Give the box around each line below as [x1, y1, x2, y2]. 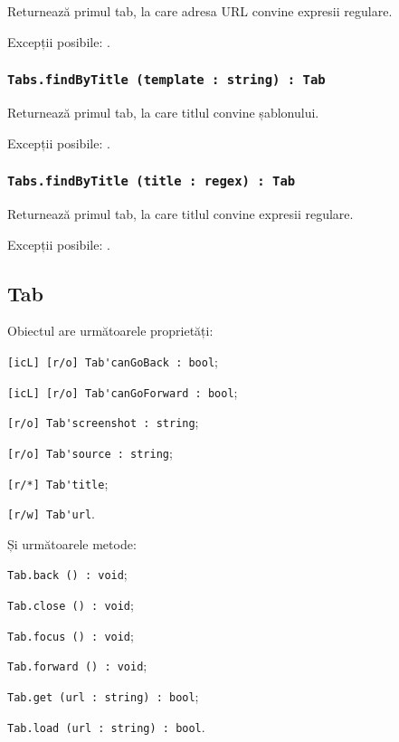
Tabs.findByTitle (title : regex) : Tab [7, 174, 296, 189]
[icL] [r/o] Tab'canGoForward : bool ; [7, 382, 238, 401]
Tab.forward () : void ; [7, 656, 147, 675]
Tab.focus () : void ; [7, 625, 134, 644]
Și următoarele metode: [7, 534, 137, 553]
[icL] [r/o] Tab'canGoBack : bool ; [7, 351, 218, 370]
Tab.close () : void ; [7, 595, 134, 614]
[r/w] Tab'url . [7, 504, 95, 523]
